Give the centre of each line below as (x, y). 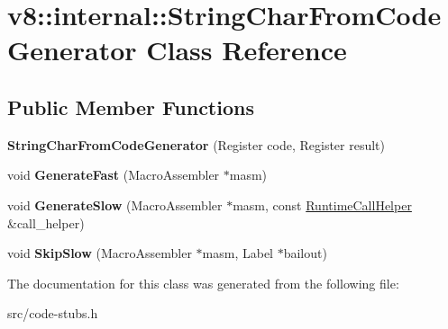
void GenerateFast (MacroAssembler (114, 175)
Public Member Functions (131, 107)
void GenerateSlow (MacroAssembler (115, 205)
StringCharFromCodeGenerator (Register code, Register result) (197, 144)
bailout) (305, 253)
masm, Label (238, 253)
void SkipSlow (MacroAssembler (100, 253)
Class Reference (247, 50)
